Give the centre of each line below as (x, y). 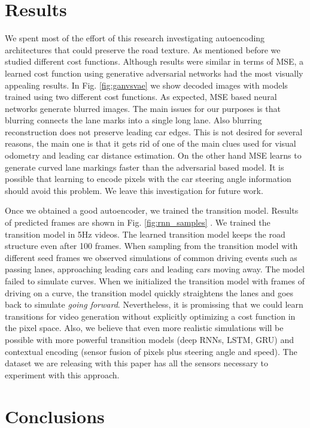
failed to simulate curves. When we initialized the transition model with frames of (155, 281)
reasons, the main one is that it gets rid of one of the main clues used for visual (151, 143)
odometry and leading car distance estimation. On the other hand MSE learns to (153, 155)
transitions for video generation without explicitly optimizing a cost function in (150, 316)
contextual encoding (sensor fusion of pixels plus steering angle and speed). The (151, 351)
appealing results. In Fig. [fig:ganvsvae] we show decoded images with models (146, 85)
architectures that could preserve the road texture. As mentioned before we (143, 49)
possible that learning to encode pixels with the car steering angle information (148, 179)
